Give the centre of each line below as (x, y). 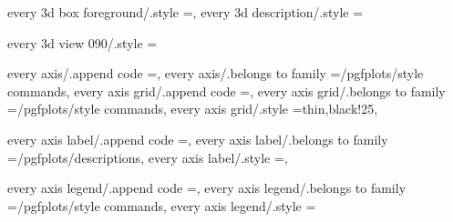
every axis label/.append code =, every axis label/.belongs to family (198, 139)
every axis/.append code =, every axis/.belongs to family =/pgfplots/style (216, 73)
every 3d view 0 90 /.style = (82, 42)
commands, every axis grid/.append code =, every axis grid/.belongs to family (226, 91)
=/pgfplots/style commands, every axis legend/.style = (162, 205)
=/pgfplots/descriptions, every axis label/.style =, (148, 157)
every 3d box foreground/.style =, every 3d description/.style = (185, 12)
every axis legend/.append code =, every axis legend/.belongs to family (207, 188)
